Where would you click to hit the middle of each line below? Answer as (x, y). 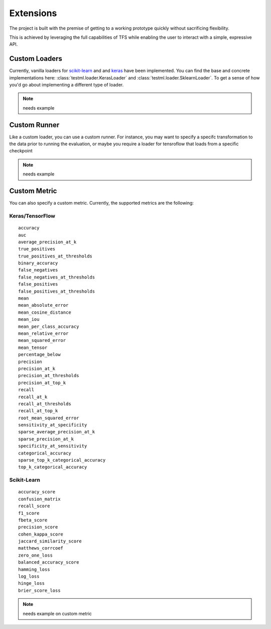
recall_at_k (33, 397)
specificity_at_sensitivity (53, 446)
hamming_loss (34, 569)
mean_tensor (33, 347)
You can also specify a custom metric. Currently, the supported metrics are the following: (102, 203)
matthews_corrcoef (41, 548)
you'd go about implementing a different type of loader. (66, 85)
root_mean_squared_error (49, 418)
